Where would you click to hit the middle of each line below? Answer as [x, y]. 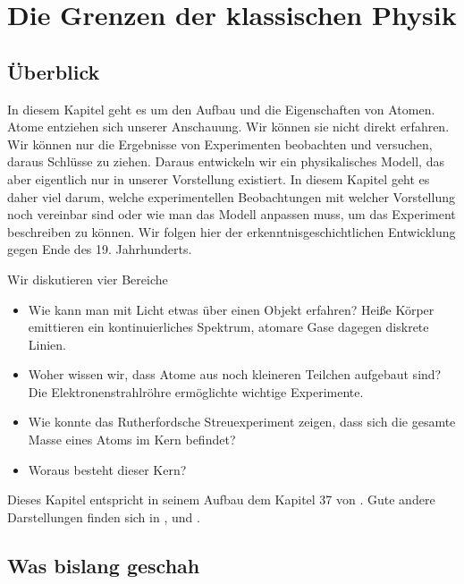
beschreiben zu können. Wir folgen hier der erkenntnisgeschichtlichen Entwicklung [232, 231]
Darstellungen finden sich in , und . [104, 516]
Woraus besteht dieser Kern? [107, 469]
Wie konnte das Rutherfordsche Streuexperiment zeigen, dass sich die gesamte [242, 422]
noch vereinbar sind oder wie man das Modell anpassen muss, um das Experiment [232, 214]
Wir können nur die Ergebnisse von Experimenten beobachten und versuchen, [220, 144]
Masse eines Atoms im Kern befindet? [132, 440]
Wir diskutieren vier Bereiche [88, 279]
